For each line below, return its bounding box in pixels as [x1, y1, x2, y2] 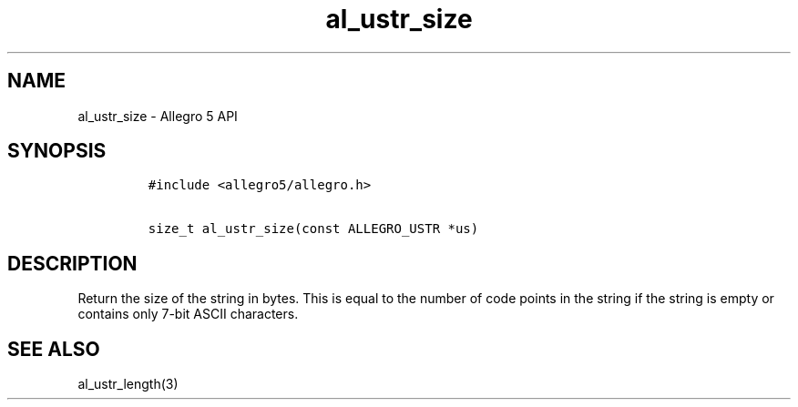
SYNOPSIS [7, 139, 107, 163]
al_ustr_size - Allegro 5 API [77, 107, 238, 124]
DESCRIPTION [7, 251, 138, 275]
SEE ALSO [7, 337, 100, 361]
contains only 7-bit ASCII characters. [77, 306, 299, 322]
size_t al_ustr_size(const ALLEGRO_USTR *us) [148, 221, 479, 237]
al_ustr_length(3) [77, 376, 179, 392]
